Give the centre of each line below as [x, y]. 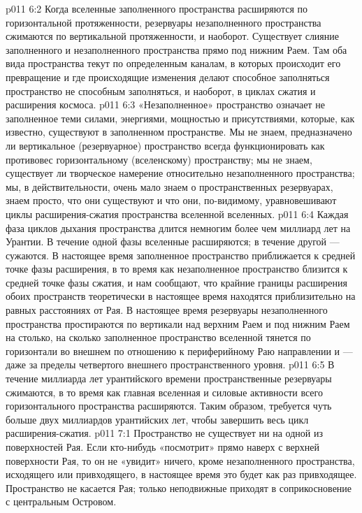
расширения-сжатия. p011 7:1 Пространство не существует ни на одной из [164, 433]
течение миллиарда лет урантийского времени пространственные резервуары [169, 378]
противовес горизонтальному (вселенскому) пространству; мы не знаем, [159, 159]
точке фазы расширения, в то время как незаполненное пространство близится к [177, 269]
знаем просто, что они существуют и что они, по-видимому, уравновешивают [171, 200]
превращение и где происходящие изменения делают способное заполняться [168, 77]
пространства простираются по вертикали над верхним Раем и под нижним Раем [178, 323]
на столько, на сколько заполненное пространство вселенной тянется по [158, 337]
